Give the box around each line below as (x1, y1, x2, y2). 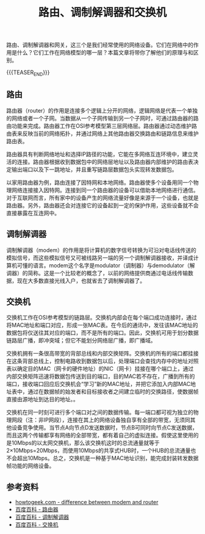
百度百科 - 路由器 (15, 506, 59, 513)
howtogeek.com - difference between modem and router (15, 499, 159, 506)
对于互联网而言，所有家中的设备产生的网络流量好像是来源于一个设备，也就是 (6, 194, 199, 201)
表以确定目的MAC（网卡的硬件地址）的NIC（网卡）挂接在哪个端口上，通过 (6, 365, 194, 373)
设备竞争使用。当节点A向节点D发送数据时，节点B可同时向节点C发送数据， (11, 424, 198, 431)
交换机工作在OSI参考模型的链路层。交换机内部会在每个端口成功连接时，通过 (6, 314, 197, 321)
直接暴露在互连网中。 (6, 209, 60, 217)
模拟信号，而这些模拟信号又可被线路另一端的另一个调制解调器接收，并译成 (6, 254, 193, 261)
